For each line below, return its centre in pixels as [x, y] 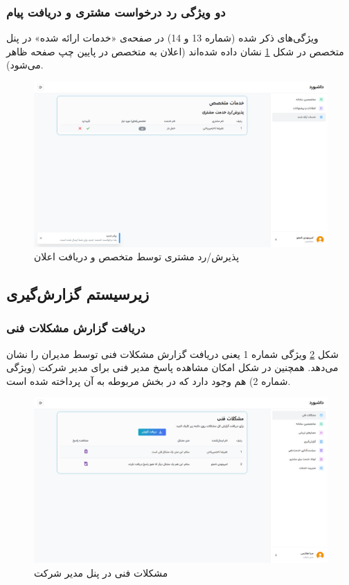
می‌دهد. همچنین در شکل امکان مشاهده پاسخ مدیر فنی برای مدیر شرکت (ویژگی [172, 367]
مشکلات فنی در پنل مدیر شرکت [101, 572]
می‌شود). [25, 65]
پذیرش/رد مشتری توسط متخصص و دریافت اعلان [137, 256]
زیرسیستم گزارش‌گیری [78, 294]
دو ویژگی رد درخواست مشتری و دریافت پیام [116, 11]
